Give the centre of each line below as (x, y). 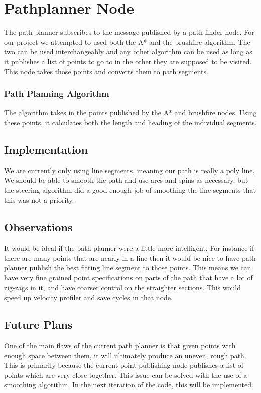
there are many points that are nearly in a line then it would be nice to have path (130, 258)
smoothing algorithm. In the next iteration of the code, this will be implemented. (129, 385)
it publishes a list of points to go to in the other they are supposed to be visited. (128, 61)
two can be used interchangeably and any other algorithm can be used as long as (128, 52)
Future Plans (38, 324)
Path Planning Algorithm (57, 94)
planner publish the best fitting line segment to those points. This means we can (128, 268)
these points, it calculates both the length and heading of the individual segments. (130, 122)
